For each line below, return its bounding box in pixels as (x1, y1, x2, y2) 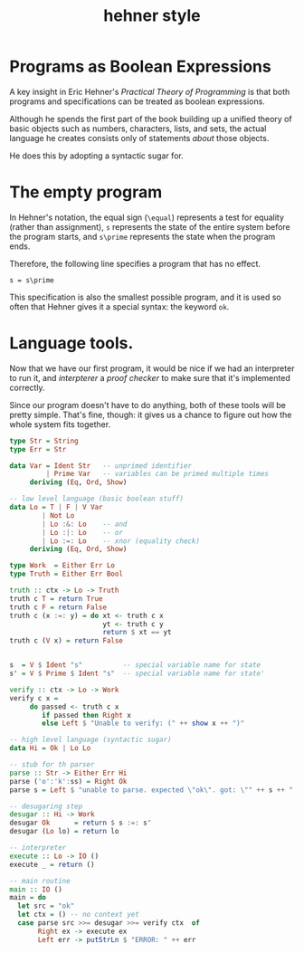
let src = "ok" (17, 901, 75, 910)
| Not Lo (42, 510, 75, 520)
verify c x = (9, 693, 59, 702)
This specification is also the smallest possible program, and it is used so (9, 291, 282, 302)
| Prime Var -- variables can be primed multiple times (45, 470, 270, 479)
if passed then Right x (42, 710, 131, 720)
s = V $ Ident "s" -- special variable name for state (9, 661, 261, 670)
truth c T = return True (9, 594, 103, 603)
